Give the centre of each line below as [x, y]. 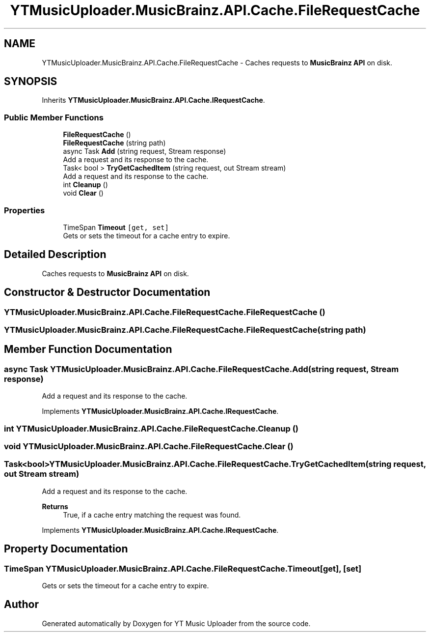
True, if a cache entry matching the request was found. [152, 515]
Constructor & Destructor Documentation [107, 292]
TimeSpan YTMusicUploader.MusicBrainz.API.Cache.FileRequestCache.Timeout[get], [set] [183, 568]
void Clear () [83, 193]
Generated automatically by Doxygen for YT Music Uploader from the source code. [176, 623]
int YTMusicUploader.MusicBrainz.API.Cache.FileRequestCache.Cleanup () [151, 428]
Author [21, 605]
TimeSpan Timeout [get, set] [116, 227]
